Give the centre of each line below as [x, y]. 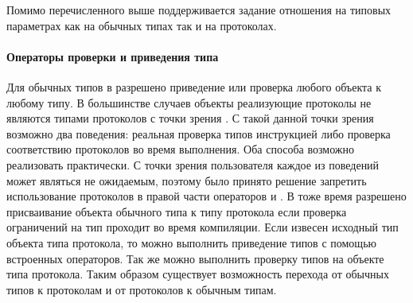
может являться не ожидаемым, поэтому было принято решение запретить [187, 180]
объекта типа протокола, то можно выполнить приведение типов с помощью [191, 242]
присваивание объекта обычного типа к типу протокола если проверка [177, 211]
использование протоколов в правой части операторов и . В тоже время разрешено [206, 196]
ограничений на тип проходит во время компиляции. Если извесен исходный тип [203, 227]
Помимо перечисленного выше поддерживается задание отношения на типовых [199, 10]
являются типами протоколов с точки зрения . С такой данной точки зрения [190, 118]
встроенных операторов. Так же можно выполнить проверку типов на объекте [195, 258]
